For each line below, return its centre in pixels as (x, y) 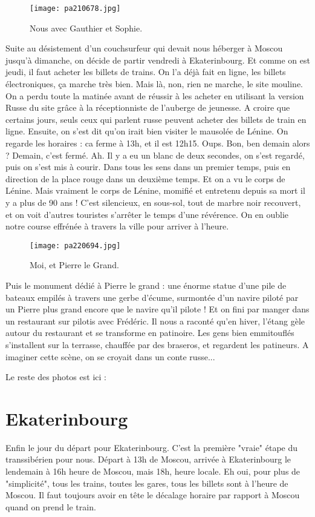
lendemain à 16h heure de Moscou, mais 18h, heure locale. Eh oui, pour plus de (153, 471)
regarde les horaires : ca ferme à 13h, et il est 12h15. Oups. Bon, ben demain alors (158, 143)
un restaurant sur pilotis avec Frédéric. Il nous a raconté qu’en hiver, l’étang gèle (155, 321)
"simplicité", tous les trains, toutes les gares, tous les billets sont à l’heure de (147, 483)
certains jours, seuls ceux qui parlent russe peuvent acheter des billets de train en (156, 119)
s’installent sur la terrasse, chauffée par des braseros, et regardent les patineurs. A (157, 344)
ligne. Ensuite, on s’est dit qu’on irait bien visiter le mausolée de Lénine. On (147, 131)
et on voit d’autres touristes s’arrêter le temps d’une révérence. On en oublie (147, 214)
